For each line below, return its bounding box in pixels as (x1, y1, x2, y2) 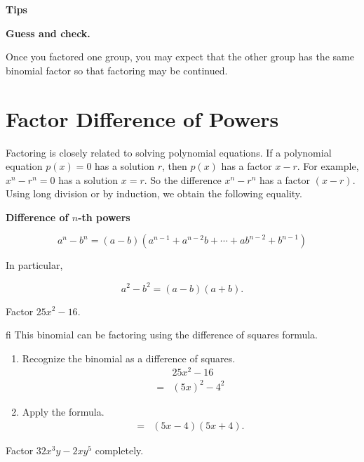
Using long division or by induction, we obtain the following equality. (6, 186, 302, 201)
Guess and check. (6, 25, 90, 40)
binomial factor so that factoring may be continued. (6, 62, 228, 77)
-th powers (78, 209, 130, 224)
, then (161, 159, 187, 173)
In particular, (6, 258, 63, 272)
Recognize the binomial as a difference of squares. (22, 350, 236, 365)
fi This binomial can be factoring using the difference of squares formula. (6, 327, 318, 342)
